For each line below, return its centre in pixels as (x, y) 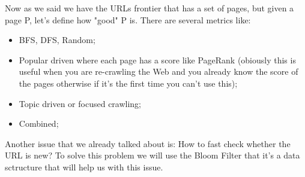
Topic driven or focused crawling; (80, 103)
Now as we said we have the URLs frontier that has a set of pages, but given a (149, 8)
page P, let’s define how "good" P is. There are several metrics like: (128, 19)
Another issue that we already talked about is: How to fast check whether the (148, 143)
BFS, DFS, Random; (57, 40)
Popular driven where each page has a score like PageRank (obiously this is (157, 59)
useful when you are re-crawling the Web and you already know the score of (159, 71)
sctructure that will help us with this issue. (84, 167)
